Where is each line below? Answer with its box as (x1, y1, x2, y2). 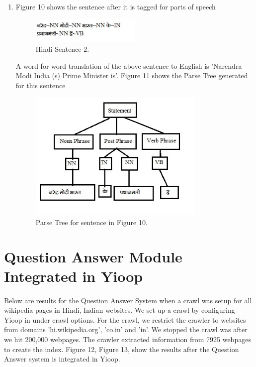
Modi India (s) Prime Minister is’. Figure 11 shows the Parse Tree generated (15, 70, 248, 81)
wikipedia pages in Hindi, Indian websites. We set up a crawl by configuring (4, 305, 235, 315)
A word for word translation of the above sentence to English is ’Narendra (15, 60, 242, 71)
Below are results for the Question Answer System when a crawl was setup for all (4, 295, 252, 305)
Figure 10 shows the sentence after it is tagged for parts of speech (15, 1, 216, 11)
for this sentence (15, 80, 66, 90)
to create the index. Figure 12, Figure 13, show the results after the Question (4, 344, 239, 354)
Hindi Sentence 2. (35, 44, 89, 54)
